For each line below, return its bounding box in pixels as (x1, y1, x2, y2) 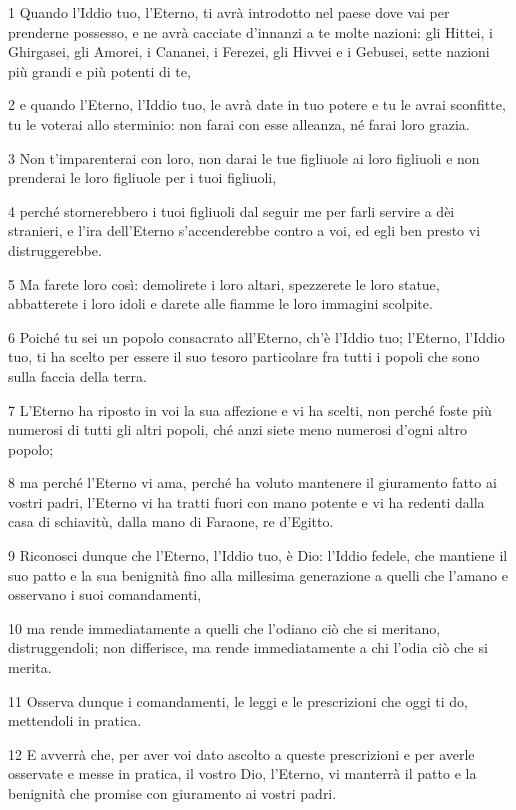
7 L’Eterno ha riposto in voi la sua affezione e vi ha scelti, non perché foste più (8, 399, 492, 420)
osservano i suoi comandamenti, (8, 584, 202, 605)
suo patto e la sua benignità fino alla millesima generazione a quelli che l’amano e (8, 564, 508, 585)
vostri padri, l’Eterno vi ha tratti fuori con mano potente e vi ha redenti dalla (8, 491, 485, 512)
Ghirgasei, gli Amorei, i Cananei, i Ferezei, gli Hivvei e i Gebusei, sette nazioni (8, 41, 490, 62)
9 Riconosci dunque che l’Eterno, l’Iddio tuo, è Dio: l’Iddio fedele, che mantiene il (8, 545, 508, 566)
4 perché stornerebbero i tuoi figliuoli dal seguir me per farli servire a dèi (8, 200, 455, 221)
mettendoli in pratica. (8, 710, 142, 731)
